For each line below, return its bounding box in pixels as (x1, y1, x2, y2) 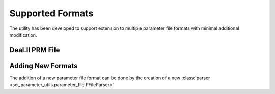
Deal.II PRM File (9, 45, 60, 54)
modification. (9, 32, 37, 38)
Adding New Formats (9, 61, 78, 70)
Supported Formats (9, 8, 94, 19)
